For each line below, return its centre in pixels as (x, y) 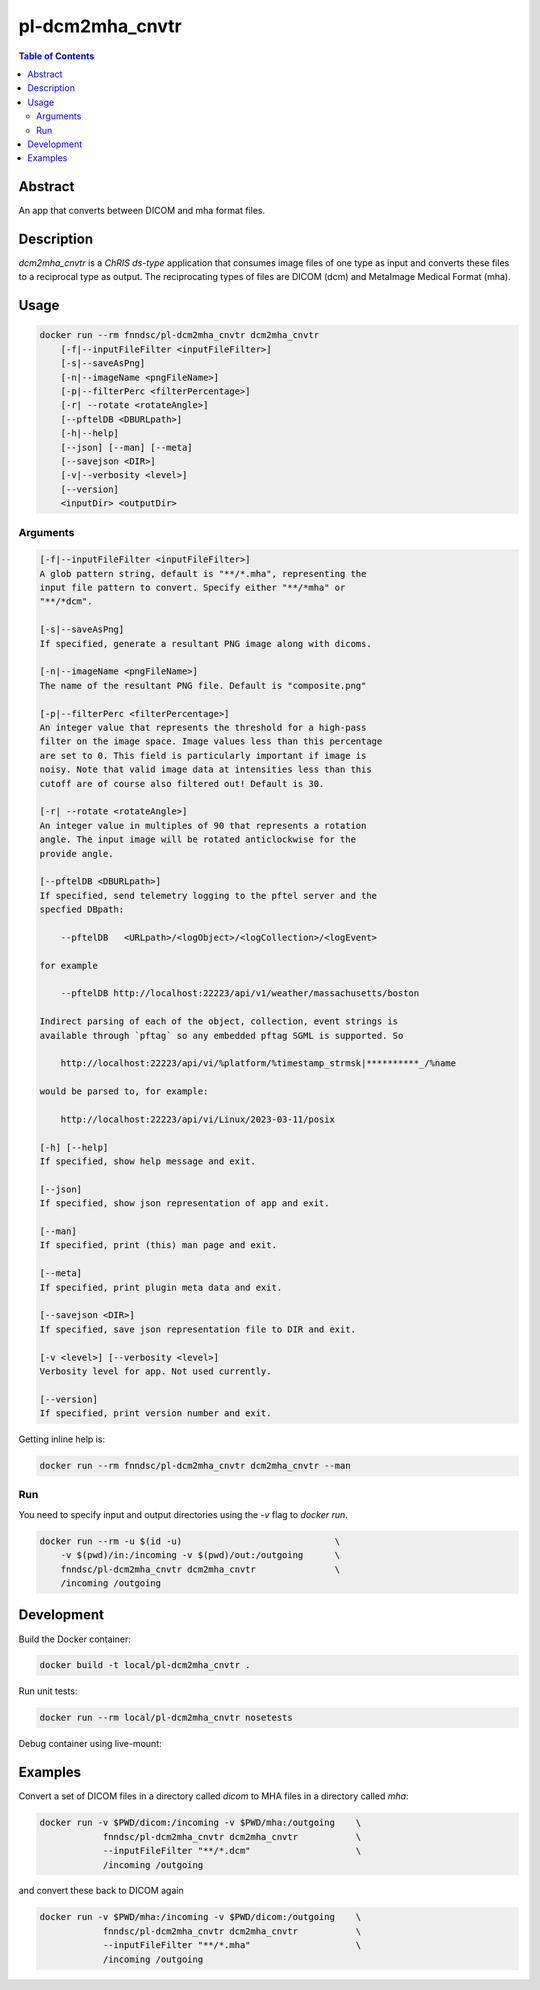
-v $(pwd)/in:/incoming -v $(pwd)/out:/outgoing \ (200, 1555)
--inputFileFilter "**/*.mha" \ (232, 1945)
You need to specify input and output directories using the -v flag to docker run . (183, 1514)
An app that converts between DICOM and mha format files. (141, 211)
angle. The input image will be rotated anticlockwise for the (198, 839)
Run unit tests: (48, 1691)
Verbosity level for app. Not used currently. (155, 1371)
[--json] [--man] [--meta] (127, 447)
